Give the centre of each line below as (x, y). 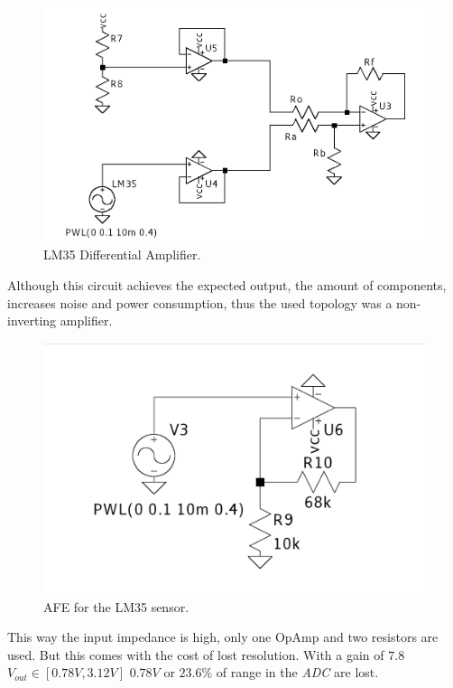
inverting (32, 320)
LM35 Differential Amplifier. (122, 254)
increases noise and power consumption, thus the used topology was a (200, 302)
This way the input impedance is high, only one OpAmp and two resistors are (223, 637)
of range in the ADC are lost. (297, 672)
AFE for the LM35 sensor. (116, 606)
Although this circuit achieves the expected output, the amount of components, (227, 285)
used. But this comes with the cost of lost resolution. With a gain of (196, 654)
